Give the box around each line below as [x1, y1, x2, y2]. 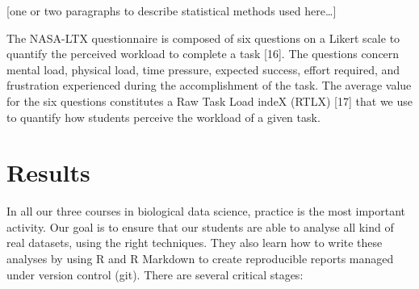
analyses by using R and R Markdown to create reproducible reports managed [6, 250, 394, 267]
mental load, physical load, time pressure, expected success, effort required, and [6, 61, 400, 77]
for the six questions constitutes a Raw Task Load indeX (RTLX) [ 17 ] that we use [6, 92, 413, 109]
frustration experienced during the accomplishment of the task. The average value [6, 77, 412, 94]
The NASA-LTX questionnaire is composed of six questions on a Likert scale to [6, 29, 400, 46]
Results [6, 156, 90, 189]
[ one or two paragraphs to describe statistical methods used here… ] [6, 2, 337, 19]
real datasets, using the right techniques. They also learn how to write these [6, 234, 383, 251]
